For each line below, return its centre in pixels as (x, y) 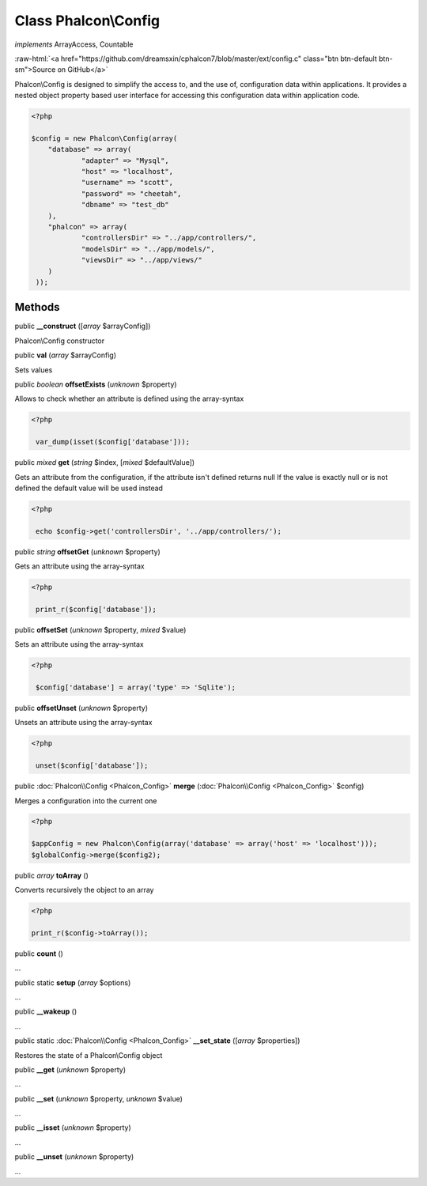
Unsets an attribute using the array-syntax (83, 723)
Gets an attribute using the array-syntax (80, 566)
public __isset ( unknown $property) (73, 1127)
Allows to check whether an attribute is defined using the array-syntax (129, 398)
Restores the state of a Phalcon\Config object (89, 1055)
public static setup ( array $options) (73, 982)
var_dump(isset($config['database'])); (113, 442)
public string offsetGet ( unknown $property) (88, 551)
